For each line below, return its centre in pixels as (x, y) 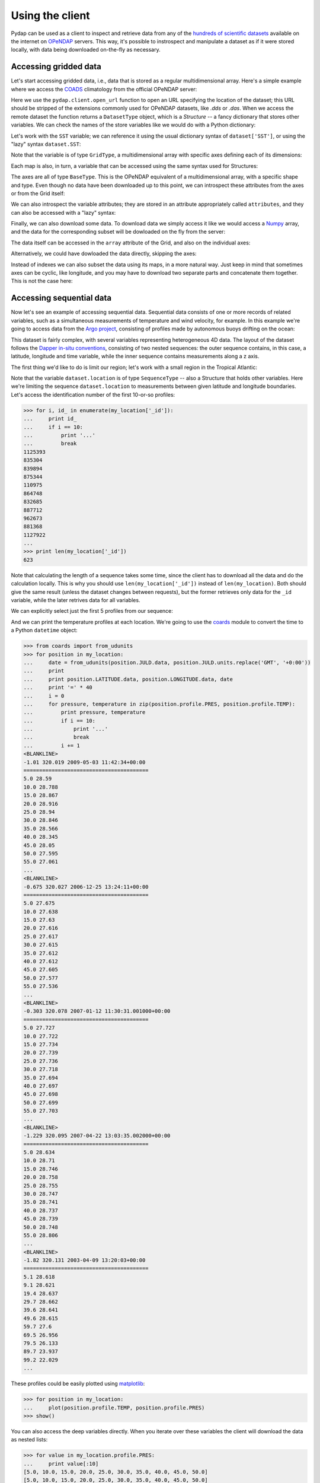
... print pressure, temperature (84, 712)
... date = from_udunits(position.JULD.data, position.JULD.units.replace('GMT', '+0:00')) (167, 662)
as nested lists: (29, 1440)
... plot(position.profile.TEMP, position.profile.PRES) (114, 1408)
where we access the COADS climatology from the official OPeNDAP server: (104, 89)
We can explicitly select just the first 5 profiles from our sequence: (92, 611)
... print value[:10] (61, 1463)
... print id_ (50, 419)
